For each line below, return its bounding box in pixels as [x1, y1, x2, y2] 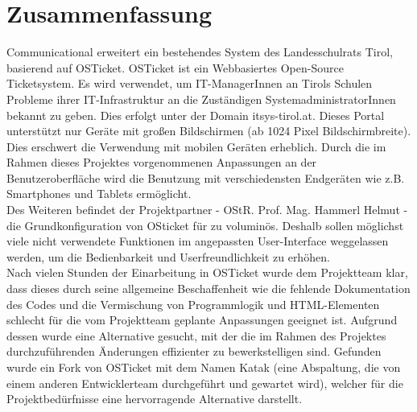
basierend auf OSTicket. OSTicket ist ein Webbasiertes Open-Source [6, 59, 344, 76]
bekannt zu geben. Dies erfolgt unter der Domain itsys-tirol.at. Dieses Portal [6, 106, 385, 123]
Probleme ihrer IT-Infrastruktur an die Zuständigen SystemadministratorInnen [6, 90, 396, 107]
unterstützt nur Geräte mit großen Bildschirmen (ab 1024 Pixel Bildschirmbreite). [6, 122, 411, 139]
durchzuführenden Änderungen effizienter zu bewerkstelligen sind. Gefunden [6, 343, 382, 360]
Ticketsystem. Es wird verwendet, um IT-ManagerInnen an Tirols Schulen [6, 75, 373, 92]
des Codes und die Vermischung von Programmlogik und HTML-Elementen [6, 295, 380, 312]
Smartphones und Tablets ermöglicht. [6, 185, 192, 202]
